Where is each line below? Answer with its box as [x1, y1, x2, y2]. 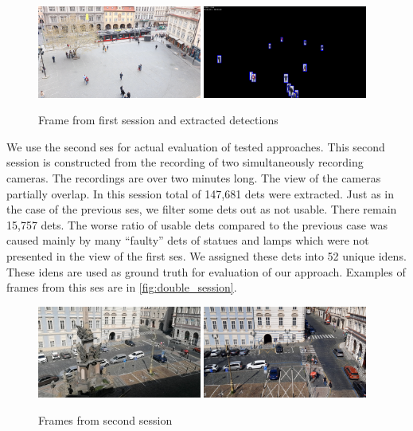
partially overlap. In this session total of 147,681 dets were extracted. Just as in [6, 185, 394, 202]
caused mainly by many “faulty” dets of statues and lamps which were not [6, 232, 369, 249]
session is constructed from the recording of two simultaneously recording [6, 154, 364, 170]
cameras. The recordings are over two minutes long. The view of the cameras [6, 170, 381, 186]
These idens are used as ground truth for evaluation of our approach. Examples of [6, 263, 406, 280]
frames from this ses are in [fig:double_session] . [6, 279, 237, 296]
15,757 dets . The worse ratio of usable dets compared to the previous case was [6, 216, 388, 233]
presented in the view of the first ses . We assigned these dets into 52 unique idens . [6, 247, 407, 264]
